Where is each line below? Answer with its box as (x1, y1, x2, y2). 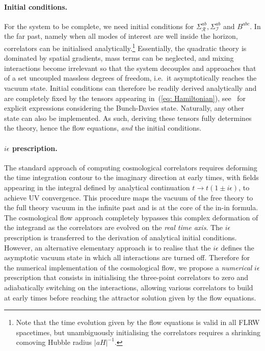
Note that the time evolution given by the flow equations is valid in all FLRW (16, 317, 260, 328)
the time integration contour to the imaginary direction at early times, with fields (4, 172, 259, 183)
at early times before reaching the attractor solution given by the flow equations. (4, 292, 256, 303)
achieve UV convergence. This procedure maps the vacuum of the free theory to (4, 192, 253, 203)
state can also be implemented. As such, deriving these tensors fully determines (4, 112, 252, 123)
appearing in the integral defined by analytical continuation (4, 182, 190, 192)
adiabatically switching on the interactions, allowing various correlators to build (4, 282, 253, 292)
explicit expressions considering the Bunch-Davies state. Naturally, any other (4, 103, 244, 113)
